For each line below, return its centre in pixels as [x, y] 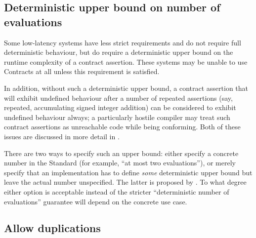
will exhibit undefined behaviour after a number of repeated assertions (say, [118, 98]
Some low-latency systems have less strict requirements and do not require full [123, 42]
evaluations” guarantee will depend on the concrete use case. [96, 201]
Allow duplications [52, 228]
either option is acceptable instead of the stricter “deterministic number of [117, 191]
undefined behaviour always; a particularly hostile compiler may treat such [117, 117]
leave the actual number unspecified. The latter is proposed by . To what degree [125, 182]
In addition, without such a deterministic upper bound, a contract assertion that [126, 88]
